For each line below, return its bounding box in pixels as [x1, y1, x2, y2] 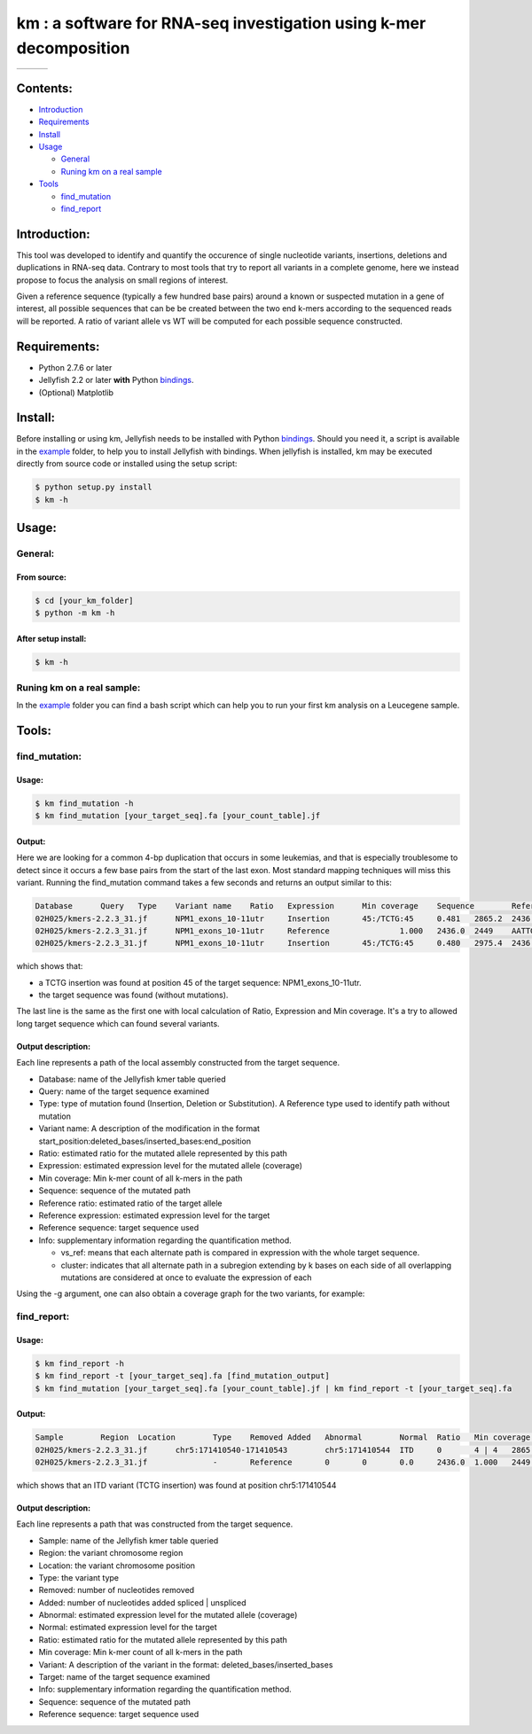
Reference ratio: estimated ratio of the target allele [38, 1198, 223, 1208]
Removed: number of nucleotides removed [38, 1585, 195, 1596]
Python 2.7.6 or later [38, 362, 113, 372]
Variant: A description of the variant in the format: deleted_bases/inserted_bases [38, 1659, 333, 1670]
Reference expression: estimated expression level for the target [38, 1210, 270, 1221]
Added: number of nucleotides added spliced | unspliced [38, 1597, 247, 1608]
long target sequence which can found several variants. [16, 1018, 221, 1028]
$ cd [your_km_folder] [35, 595, 134, 605]
